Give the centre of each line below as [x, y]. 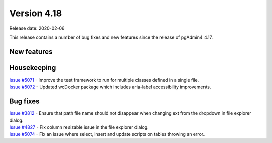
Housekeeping [33, 68]
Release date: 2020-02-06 [37, 28]
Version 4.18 [36, 13]
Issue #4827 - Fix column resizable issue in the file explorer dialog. [79, 127]
